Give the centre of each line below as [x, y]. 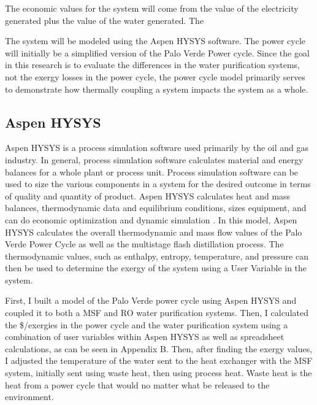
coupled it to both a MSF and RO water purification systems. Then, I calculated [157, 313]
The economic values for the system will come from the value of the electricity [152, 8]
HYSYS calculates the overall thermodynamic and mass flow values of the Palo [154, 232]
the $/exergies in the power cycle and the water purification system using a [147, 324]
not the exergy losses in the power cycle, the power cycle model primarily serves [155, 76]
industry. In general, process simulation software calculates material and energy [154, 159]
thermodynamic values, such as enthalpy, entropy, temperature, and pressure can [157, 256]
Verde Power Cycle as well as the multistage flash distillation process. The [144, 244]
